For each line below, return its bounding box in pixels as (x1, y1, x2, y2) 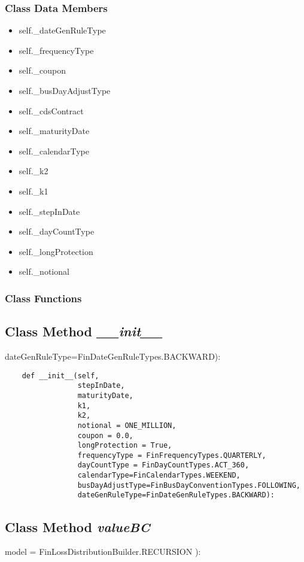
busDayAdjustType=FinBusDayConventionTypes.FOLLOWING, (77, 481, 300, 490)
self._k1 (19, 184, 48, 197)
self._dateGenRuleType (19, 24, 106, 37)
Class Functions (5, 290, 82, 305)
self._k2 (19, 165, 48, 177)
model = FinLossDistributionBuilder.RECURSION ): (5, 545, 201, 558)
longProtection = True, (77, 441, 172, 450)
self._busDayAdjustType (19, 84, 111, 96)
